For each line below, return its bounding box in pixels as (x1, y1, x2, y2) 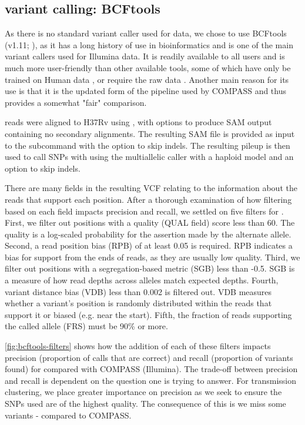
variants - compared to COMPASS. (5, 409, 132, 421)
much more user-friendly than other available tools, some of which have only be (5, 61, 291, 73)
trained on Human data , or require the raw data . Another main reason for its (5, 73, 289, 85)
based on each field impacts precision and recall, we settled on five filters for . (5, 205, 284, 217)
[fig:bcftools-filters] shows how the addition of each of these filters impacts (5, 340, 271, 352)
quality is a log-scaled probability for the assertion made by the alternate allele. (5, 227, 291, 240)
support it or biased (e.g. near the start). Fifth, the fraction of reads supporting (5, 308, 292, 320)
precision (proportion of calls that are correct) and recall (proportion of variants (5, 351, 293, 363)
